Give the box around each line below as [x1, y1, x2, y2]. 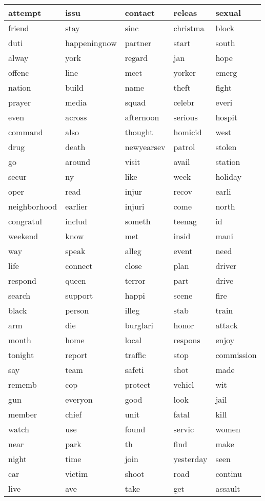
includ [65, 215, 87, 227]
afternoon [125, 111, 159, 123]
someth [125, 215, 151, 227]
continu [215, 468, 242, 479]
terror [125, 275, 146, 286]
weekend [8, 230, 38, 242]
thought [125, 126, 153, 138]
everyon [65, 393, 93, 405]
